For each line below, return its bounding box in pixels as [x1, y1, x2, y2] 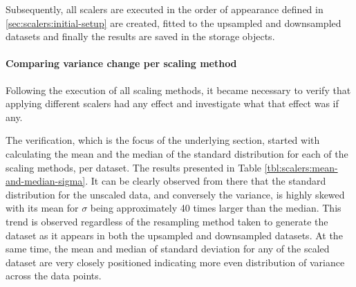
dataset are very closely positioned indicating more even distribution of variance [6, 254, 345, 269]
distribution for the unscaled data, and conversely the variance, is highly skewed [6, 187, 345, 201]
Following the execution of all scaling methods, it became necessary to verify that [6, 82, 351, 97]
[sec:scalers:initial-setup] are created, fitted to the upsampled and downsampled [6, 15, 341, 30]
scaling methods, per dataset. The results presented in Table [6, 160, 262, 174]
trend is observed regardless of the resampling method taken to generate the [6, 214, 328, 228]
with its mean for [6, 201, 79, 215]
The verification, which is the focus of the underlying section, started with [6, 133, 320, 147]
